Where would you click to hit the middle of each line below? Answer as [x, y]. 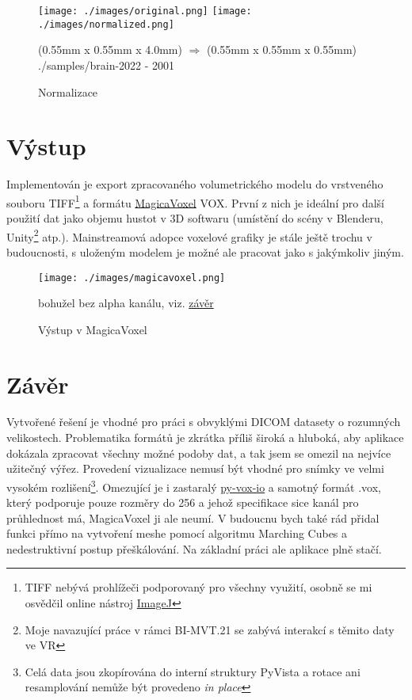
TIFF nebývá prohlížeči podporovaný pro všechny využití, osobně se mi [198, 587]
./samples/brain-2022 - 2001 [107, 65]
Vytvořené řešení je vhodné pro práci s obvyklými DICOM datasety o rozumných [204, 422]
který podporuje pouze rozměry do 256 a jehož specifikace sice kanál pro [183, 502]
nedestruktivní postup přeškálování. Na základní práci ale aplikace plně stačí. [194, 548]
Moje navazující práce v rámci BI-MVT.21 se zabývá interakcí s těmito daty [210, 629]
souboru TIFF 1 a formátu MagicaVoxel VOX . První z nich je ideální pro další [195, 201]
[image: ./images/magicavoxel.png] [132, 278]
